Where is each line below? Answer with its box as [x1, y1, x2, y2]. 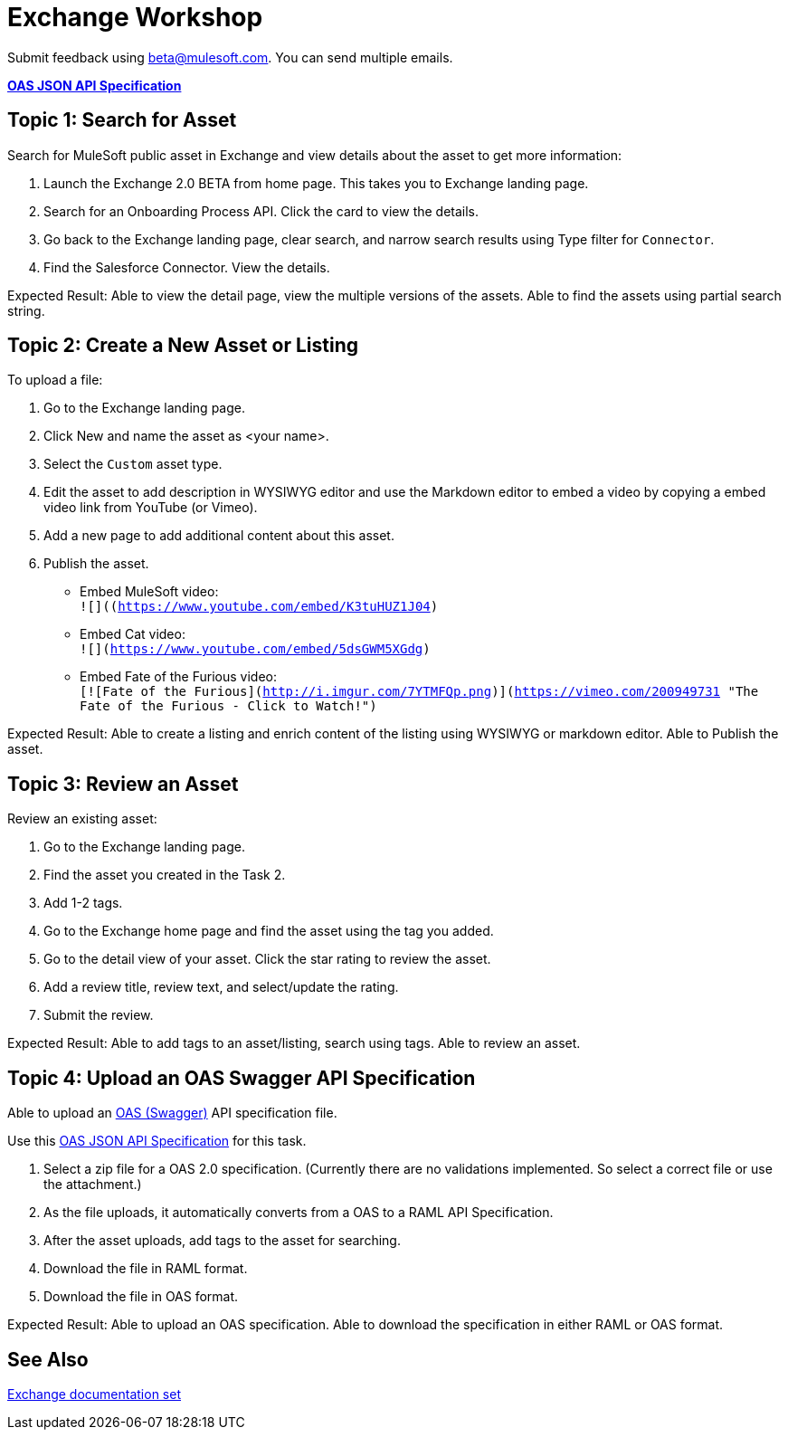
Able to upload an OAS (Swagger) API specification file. [7, 1105, 337, 1121]
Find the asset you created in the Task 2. [43, 867, 286, 883]
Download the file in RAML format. [43, 1261, 248, 1277]
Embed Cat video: [80, 626, 185, 642]
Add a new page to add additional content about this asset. [43, 528, 394, 544]
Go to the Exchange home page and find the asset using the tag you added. [43, 923, 494, 939]
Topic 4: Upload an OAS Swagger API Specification [7, 1066, 476, 1090]
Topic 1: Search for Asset [7, 109, 237, 132]
